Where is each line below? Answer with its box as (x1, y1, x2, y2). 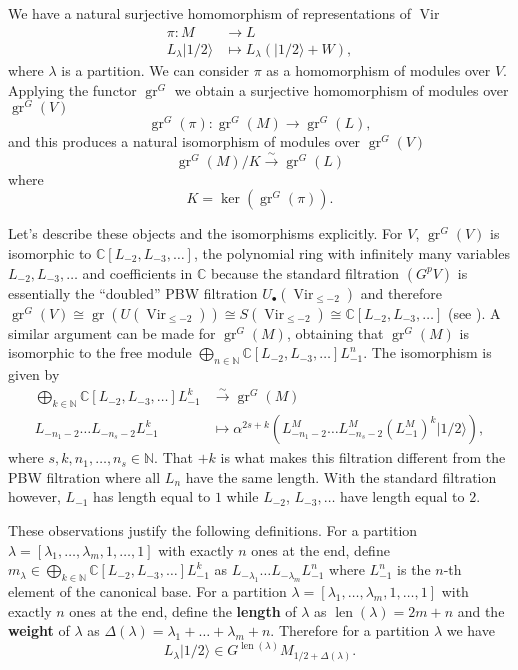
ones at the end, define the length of (69, 600, 297, 621)
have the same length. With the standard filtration (185, 466, 497, 487)
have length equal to (340, 486, 465, 507)
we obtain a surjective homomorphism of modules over (174, 79, 509, 100)
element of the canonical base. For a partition (8, 581, 287, 602)
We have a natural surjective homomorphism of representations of (8, 3, 412, 23)
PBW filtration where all (8, 466, 161, 487)
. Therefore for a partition (270, 620, 430, 641)
